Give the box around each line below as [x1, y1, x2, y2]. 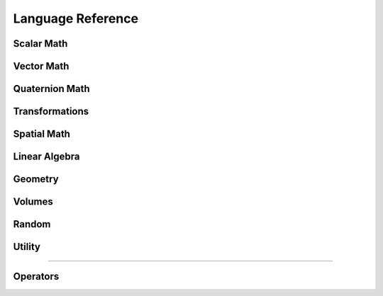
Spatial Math [13, 128, 71, 140]
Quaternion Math [13, 83, 90, 95]
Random [13, 218, 51, 230]
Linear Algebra [13, 151, 80, 163]
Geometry [13, 173, 60, 186]
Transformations [13, 106, 89, 118]
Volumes [13, 195, 53, 208]
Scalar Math [13, 38, 68, 50]
